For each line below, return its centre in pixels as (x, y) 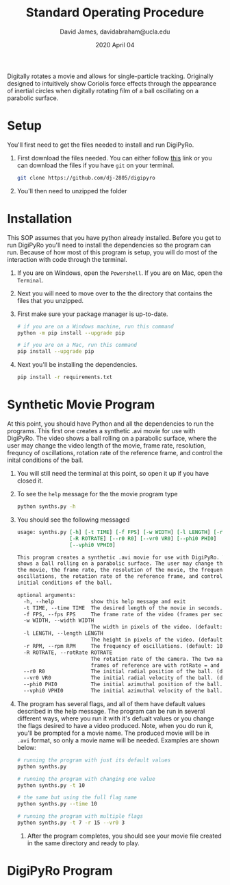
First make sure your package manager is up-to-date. (92, 314)
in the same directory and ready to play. (84, 843)
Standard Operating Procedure (115, 13)
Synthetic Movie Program (81, 405)
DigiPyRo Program (60, 871)
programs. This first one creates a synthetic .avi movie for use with (101, 431)
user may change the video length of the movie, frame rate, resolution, (107, 446)
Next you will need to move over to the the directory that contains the (115, 293)
